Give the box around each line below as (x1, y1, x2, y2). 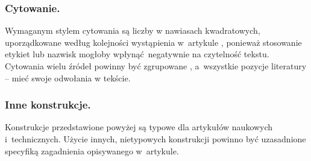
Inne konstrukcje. (5, 97, 91, 112)
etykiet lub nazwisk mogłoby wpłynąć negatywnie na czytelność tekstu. (5, 48, 269, 60)
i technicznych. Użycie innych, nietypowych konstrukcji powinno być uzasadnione (5, 133, 306, 145)
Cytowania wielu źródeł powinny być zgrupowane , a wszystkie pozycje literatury (5, 60, 307, 72)
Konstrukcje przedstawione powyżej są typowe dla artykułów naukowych (5, 121, 273, 133)
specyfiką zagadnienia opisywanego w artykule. (5, 144, 179, 157)
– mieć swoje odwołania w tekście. (5, 71, 131, 84)
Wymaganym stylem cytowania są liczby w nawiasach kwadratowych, (5, 24, 260, 37)
